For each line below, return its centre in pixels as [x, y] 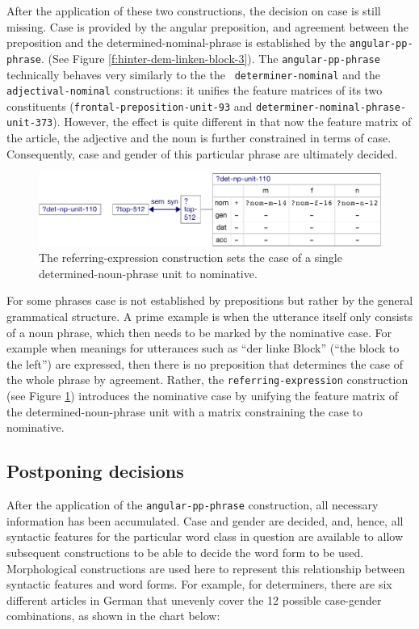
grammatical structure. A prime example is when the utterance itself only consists [210, 317]
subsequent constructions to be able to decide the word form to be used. [185, 552]
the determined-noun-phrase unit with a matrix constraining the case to [185, 411]
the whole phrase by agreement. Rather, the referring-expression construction [207, 380]
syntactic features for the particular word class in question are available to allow [205, 536]
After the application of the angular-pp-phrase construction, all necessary [193, 505]
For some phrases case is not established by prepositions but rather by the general [210, 300]
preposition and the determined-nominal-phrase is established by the [176, 42]
